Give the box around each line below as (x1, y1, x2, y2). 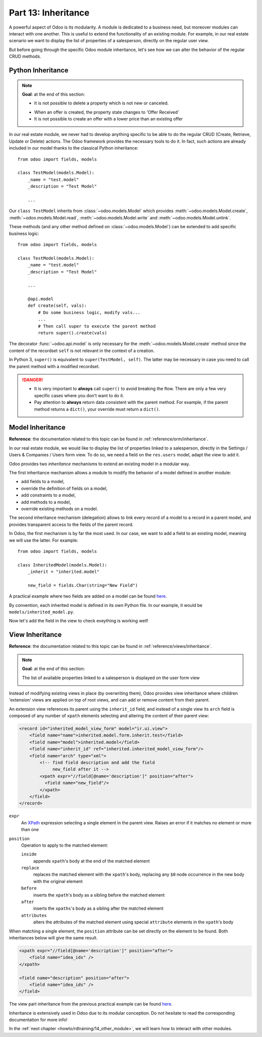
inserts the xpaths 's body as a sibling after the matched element (33, 905, 164, 911)
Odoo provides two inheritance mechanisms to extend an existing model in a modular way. (9, 461, 190, 467)
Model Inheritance (9, 423, 65, 432)
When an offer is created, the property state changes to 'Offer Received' (34, 109, 180, 115)
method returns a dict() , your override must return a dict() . (34, 406, 160, 412)
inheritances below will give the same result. (9, 935, 98, 940)
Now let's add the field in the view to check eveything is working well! (9, 618, 148, 624)
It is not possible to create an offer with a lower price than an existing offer (34, 116, 183, 122)
